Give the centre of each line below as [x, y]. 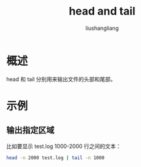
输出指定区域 [30, 130]
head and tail [102, 11]
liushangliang [102, 28]
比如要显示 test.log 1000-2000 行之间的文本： [64, 146]
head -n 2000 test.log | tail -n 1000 [55, 158]
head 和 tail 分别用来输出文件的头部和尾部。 [61, 79]
